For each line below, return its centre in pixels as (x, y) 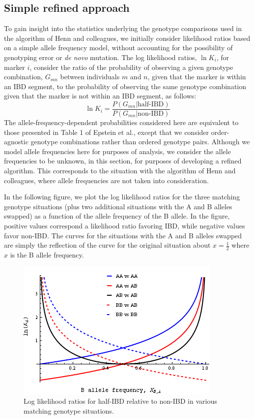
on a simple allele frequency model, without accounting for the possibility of (118, 48)
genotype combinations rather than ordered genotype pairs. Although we (140, 142)
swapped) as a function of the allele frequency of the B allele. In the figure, (117, 216)
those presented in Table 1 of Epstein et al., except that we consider (107, 132)
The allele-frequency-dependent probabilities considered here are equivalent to (121, 122)
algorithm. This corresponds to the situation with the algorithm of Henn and (120, 170)
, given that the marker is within (197, 77)
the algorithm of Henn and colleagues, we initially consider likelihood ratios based (127, 38)
